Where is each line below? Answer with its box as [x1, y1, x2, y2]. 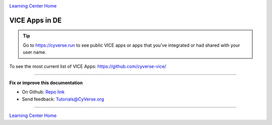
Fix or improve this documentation [9, 80, 83, 86]
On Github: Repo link [22, 89, 65, 95]
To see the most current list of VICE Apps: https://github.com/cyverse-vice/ [9, 63, 166, 69]
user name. [23, 49, 46, 55]
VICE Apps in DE [9, 16, 62, 25]
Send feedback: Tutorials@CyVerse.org [22, 96, 104, 102]
